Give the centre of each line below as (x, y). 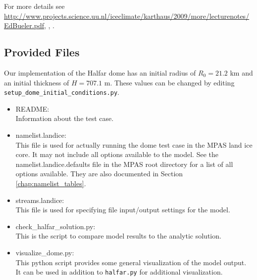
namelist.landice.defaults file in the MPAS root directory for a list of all (124, 164)
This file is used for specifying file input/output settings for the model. (123, 210)
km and (241, 72)
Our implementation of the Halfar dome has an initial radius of (100, 72)
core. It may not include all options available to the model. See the (117, 154)
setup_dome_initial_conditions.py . (62, 92)
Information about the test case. (65, 118)
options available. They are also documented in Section (99, 174)
